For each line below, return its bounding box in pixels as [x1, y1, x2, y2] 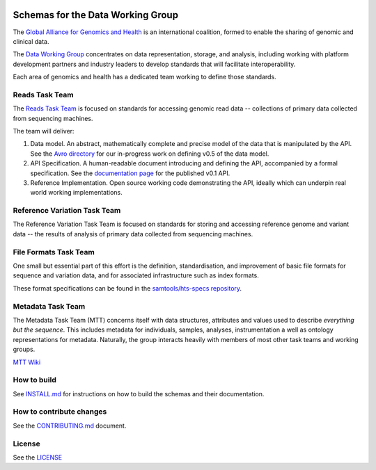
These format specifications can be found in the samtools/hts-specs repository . [13, 284, 242, 292]
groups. [13, 345, 36, 354]
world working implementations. [30, 188, 123, 197]
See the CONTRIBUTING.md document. [13, 421, 127, 430]
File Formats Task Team [13, 247, 95, 257]
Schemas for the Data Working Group [13, 9, 179, 21]
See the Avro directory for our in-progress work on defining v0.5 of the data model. [30, 149, 269, 158]
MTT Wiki [13, 358, 41, 366]
